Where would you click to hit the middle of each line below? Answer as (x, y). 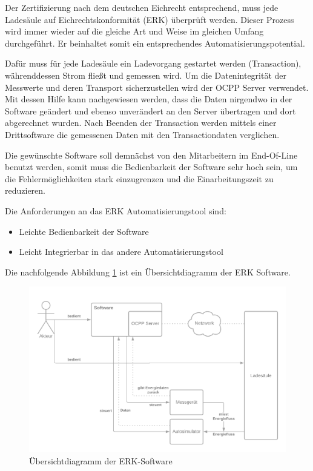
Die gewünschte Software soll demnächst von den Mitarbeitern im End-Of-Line (151, 155)
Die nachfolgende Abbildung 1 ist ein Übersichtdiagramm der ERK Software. (148, 272)
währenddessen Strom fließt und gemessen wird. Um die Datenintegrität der (146, 75)
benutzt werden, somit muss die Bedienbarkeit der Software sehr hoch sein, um (151, 167)
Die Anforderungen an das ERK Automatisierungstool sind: (116, 210)
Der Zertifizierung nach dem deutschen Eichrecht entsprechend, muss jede (142, 7)
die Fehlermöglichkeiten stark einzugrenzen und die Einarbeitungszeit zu (139, 178)
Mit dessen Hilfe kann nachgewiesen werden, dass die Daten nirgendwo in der (149, 99)
